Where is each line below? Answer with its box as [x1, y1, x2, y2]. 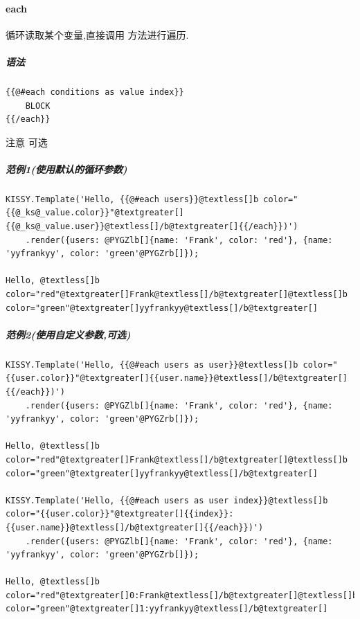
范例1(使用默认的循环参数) [6, 161, 127, 176]
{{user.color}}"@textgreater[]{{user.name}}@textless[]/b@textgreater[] [6, 373, 348, 384]
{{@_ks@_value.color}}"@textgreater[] [6, 208, 184, 218]
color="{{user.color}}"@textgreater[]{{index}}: [6, 509, 234, 519]
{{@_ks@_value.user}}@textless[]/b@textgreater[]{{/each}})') [6, 222, 298, 232]
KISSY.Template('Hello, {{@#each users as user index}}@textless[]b [6, 495, 328, 505]
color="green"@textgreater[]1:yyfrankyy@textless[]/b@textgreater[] [6, 604, 328, 614]
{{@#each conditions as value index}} [6, 87, 184, 97]
